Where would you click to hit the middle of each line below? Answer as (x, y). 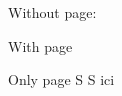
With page (40, 45)
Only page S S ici (61, 79)
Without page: (52, 12)
